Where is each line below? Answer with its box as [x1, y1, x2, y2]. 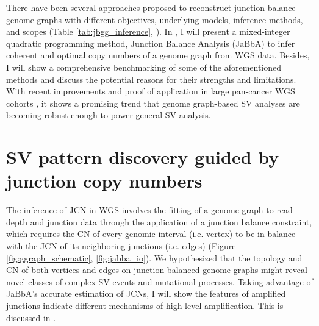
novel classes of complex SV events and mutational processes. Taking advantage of [6, 275, 314, 288]
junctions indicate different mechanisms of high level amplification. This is [6, 299, 284, 311]
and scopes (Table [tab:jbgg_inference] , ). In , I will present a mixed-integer [6, 25, 290, 38]
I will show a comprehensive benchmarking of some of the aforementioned [6, 60, 282, 73]
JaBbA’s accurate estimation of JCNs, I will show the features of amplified [6, 287, 286, 300]
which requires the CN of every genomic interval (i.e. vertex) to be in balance [6, 227, 296, 240]
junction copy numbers [6, 168, 203, 193]
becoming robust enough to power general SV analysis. [6, 108, 211, 121]
